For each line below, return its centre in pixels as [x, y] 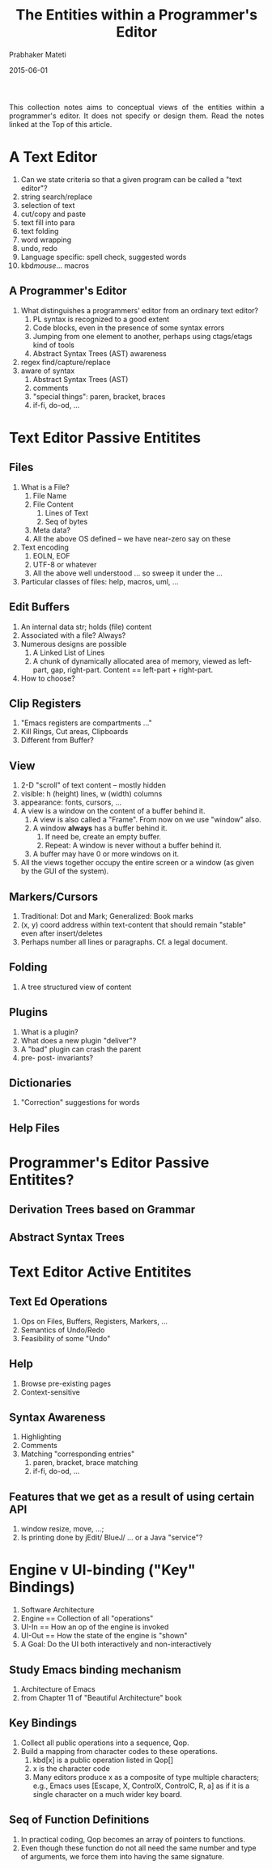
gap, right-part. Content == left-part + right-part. [132, 669]
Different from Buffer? [57, 740]
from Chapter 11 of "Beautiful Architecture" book [101, 1697]
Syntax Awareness [57, 1417]
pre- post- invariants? [57, 1057]
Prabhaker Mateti [38, 54]
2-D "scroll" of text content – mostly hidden [93, 785]
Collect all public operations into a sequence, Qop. [105, 1743]
